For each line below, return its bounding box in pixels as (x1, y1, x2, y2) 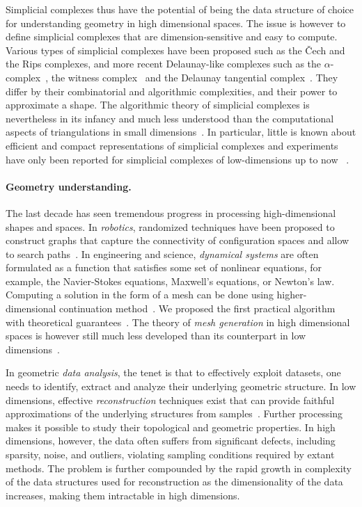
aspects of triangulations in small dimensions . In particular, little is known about (6, 124, 356, 139)
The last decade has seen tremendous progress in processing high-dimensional (6, 205, 336, 220)
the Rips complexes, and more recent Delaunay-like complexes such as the (6, 56, 322, 71)
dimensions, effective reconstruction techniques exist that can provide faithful (6, 392, 335, 407)
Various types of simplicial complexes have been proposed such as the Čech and (6, 42, 345, 57)
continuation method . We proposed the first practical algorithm (59, 301, 336, 316)
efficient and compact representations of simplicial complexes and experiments (6, 138, 338, 152)
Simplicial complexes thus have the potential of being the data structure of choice (6, 2, 354, 16)
